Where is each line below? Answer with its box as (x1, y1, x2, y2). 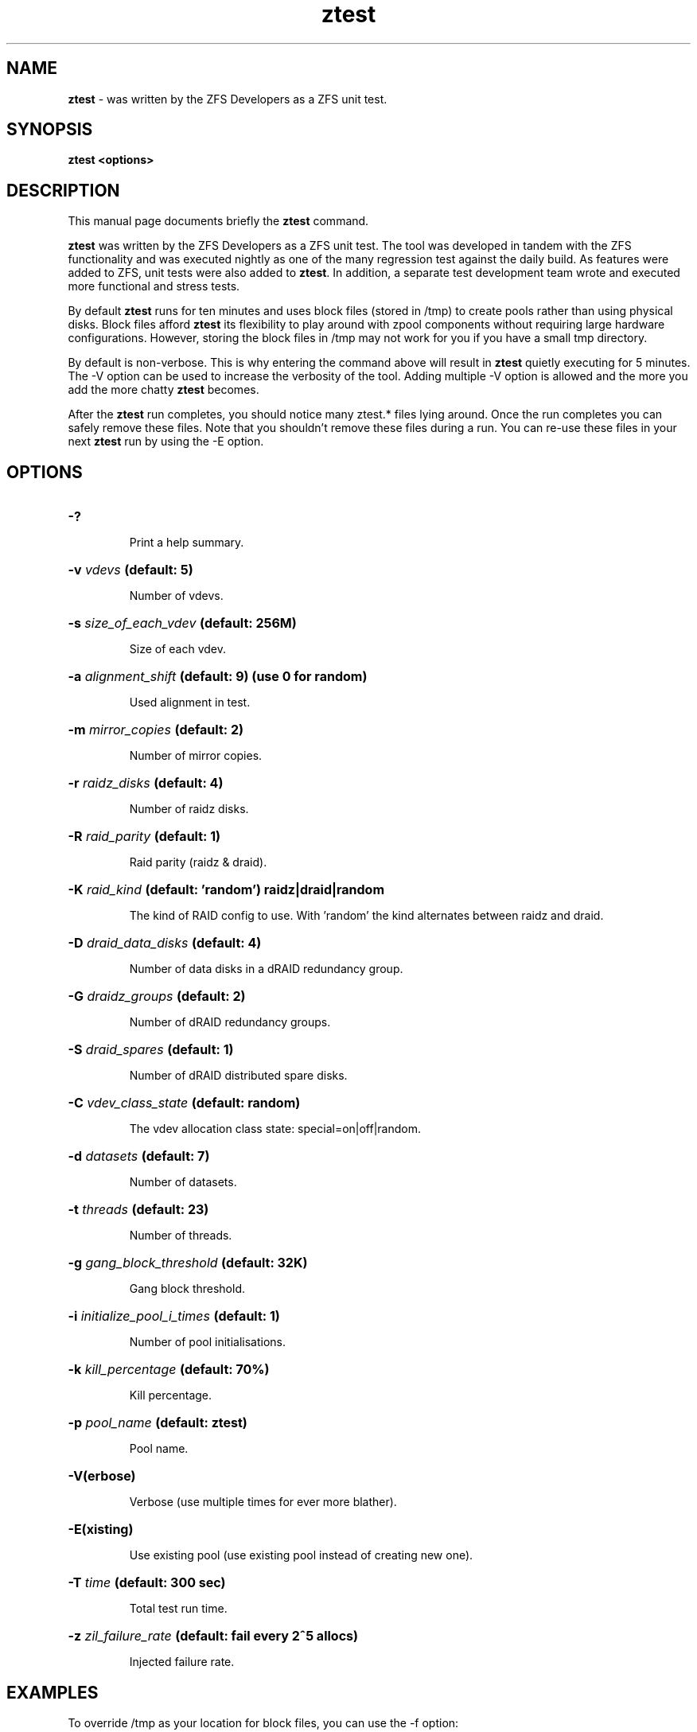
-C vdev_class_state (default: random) (68, 1095, 301, 1111)
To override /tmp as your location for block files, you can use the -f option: (68, 1715, 459, 1730)
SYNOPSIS (6, 119, 93, 140)
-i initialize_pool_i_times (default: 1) (68, 1308, 280, 1325)
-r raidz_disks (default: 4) (68, 775, 224, 792)
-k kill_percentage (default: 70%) (68, 1361, 270, 1378)
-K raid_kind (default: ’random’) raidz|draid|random (68, 882, 385, 898)
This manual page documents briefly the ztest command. (68, 214, 369, 228)
